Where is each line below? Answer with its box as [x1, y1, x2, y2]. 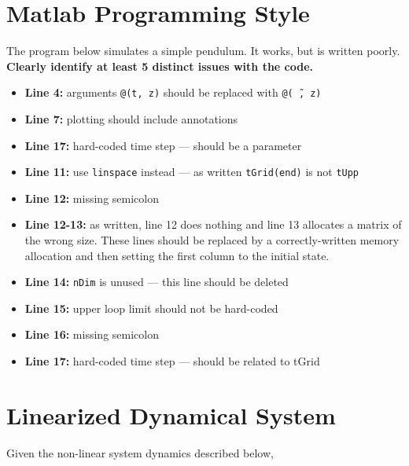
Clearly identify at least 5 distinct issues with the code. [6, 57, 314, 74]
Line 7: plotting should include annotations [24, 110, 238, 127]
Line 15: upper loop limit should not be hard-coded [24, 299, 278, 316]
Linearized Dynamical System [6, 398, 336, 431]
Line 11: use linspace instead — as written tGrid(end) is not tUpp [24, 163, 359, 180]
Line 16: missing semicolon [24, 326, 159, 343]
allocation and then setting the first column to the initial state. [24, 247, 330, 263]
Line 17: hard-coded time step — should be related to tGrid [24, 353, 320, 369]
